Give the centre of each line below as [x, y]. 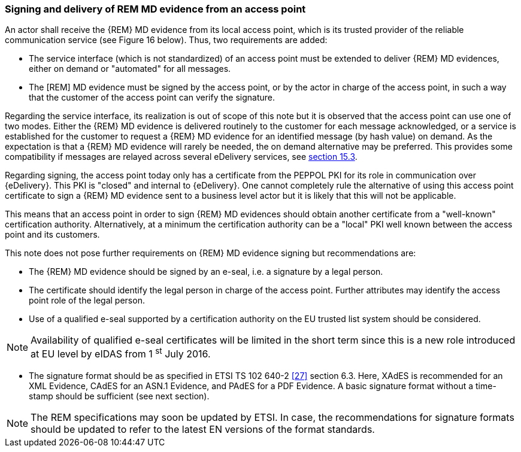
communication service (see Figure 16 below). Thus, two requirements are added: [166, 40]
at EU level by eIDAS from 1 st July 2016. [121, 353]
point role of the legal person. [87, 301]
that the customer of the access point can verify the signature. [152, 98]
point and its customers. [52, 235]
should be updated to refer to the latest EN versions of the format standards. [203, 429]
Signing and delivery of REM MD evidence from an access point [155, 9]
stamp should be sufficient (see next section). [119, 396]
